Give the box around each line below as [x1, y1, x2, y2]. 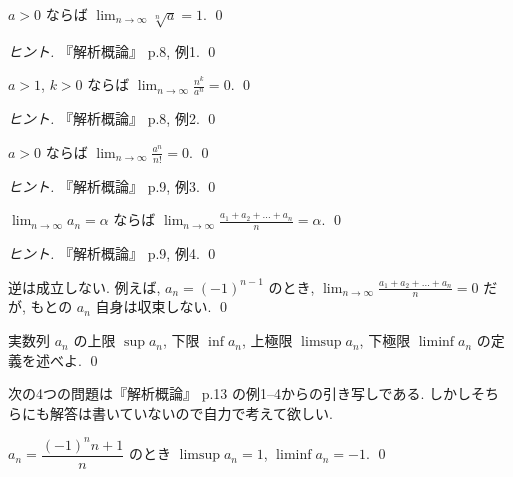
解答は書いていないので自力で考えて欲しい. [49, 402, 333, 423]
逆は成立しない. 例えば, [8, 276, 161, 297]
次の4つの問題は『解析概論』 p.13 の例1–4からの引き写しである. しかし [8, 383, 471, 404]
